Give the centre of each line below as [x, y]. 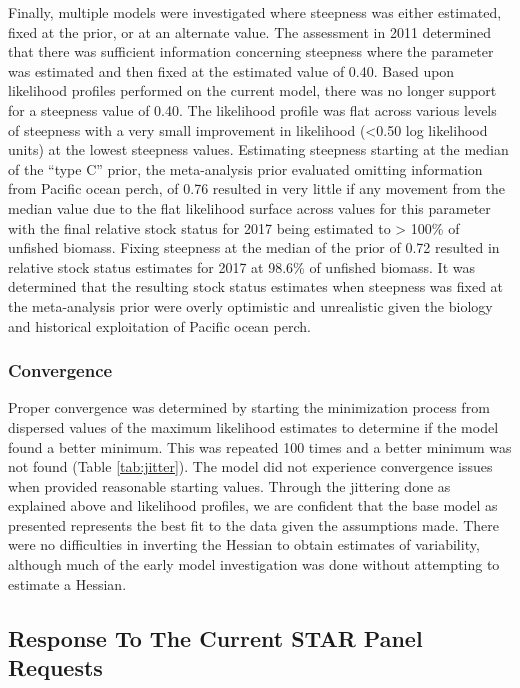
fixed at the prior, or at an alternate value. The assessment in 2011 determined [250, 31]
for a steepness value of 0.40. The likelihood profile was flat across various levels [252, 109]
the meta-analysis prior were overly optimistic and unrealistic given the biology [250, 305]
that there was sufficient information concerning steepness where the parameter [251, 51]
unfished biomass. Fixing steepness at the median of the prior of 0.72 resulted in [254, 247]
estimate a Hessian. [67, 583]
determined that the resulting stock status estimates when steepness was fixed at [256, 286]
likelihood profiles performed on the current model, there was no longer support [252, 90]
